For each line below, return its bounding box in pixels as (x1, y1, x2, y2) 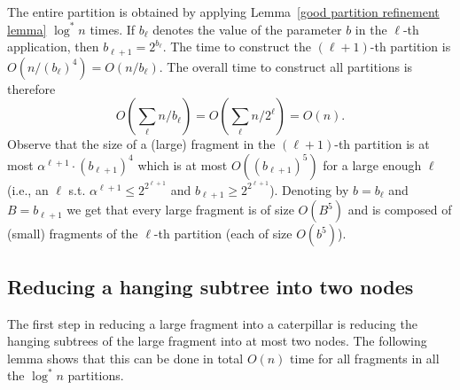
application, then (7, 37, 99, 56)
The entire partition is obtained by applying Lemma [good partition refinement (7, 3, 440, 20)
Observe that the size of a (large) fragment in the (7, 135, 276, 153)
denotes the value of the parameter (152, 19, 342, 38)
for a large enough (323, 155, 422, 174)
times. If (90, 19, 136, 38)
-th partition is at (334, 135, 430, 153)
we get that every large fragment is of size (66, 200, 294, 219)
